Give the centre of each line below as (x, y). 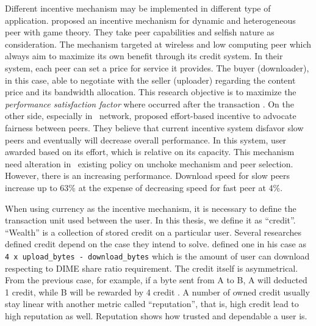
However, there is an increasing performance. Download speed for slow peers (148, 176)
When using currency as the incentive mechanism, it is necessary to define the (151, 208)
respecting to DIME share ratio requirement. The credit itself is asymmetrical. (152, 268)
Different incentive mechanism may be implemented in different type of (138, 8)
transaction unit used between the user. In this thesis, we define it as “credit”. (150, 220)
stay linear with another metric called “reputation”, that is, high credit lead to (152, 304)
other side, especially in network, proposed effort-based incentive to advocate (151, 116)
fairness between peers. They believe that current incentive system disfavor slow (154, 127)
